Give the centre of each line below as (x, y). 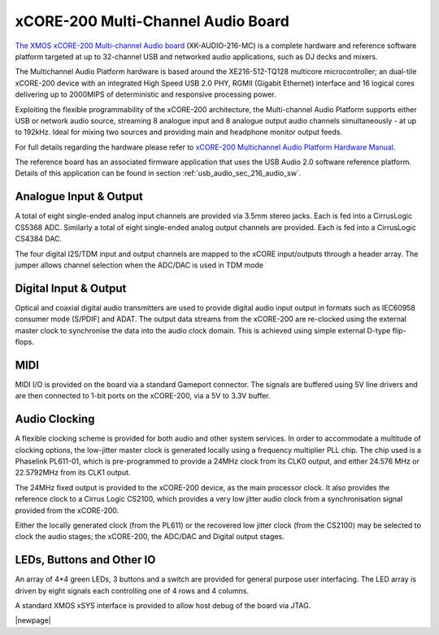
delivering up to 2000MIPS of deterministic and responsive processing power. (146, 94)
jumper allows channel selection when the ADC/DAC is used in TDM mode (139, 265)
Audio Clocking (55, 419)
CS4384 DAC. (39, 239)
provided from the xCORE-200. (67, 510)
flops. (24, 342)
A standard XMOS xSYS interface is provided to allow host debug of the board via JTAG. (163, 606)
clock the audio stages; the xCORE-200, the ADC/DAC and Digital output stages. (150, 537)
